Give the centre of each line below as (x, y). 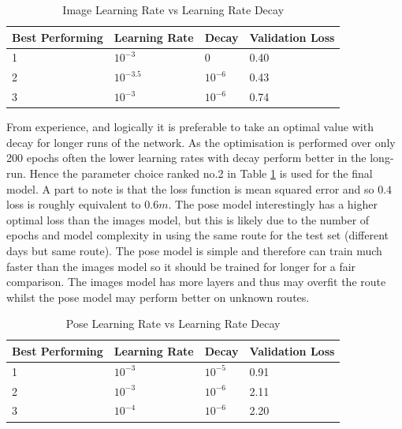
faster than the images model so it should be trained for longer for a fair (181, 266)
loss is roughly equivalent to (74, 204)
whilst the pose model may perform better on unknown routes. (158, 297)
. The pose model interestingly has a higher (273, 204)
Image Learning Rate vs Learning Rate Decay (173, 9)
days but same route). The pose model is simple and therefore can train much (194, 250)
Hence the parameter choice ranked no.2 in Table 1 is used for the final (201, 173)
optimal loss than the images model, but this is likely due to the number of (188, 219)
